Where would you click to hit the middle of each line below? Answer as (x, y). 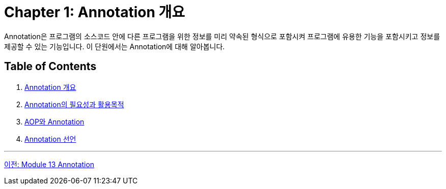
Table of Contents (50, 67)
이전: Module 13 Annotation (49, 164)
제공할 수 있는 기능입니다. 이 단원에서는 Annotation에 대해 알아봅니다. (115, 46)
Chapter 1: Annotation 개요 (94, 12)
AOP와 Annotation (54, 121)
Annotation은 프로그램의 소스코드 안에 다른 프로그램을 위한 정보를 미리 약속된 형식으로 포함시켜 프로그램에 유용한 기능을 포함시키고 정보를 (222, 36)
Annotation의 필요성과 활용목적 (74, 104)
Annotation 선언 (50, 139)
